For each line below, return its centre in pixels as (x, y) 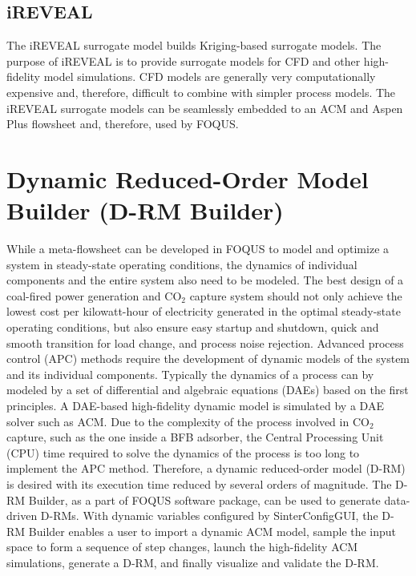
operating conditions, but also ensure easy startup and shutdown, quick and (193, 327)
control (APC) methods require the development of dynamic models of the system (208, 358)
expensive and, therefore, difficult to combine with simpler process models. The (201, 92)
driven (22, 516)
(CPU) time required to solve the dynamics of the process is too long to (183, 452)
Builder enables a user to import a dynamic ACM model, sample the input (212, 531)
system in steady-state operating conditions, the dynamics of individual (182, 264)
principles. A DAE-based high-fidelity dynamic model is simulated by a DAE (195, 406)
